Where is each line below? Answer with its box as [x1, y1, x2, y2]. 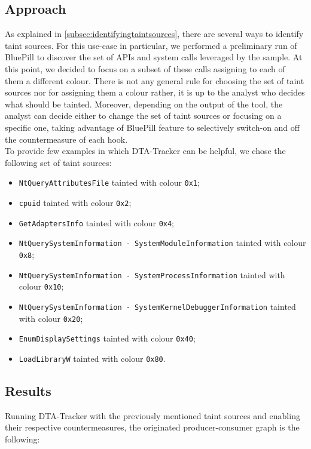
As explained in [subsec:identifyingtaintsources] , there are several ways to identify [5, 27, 304, 40]
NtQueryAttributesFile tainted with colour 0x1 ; [19, 176, 200, 189]
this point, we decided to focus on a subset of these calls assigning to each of [5, 62, 285, 75]
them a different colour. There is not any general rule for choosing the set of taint [5, 74, 304, 87]
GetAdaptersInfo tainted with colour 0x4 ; [19, 216, 175, 229]
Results [5, 381, 51, 399]
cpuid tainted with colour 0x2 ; [19, 196, 132, 208]
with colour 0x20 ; [19, 312, 83, 324]
